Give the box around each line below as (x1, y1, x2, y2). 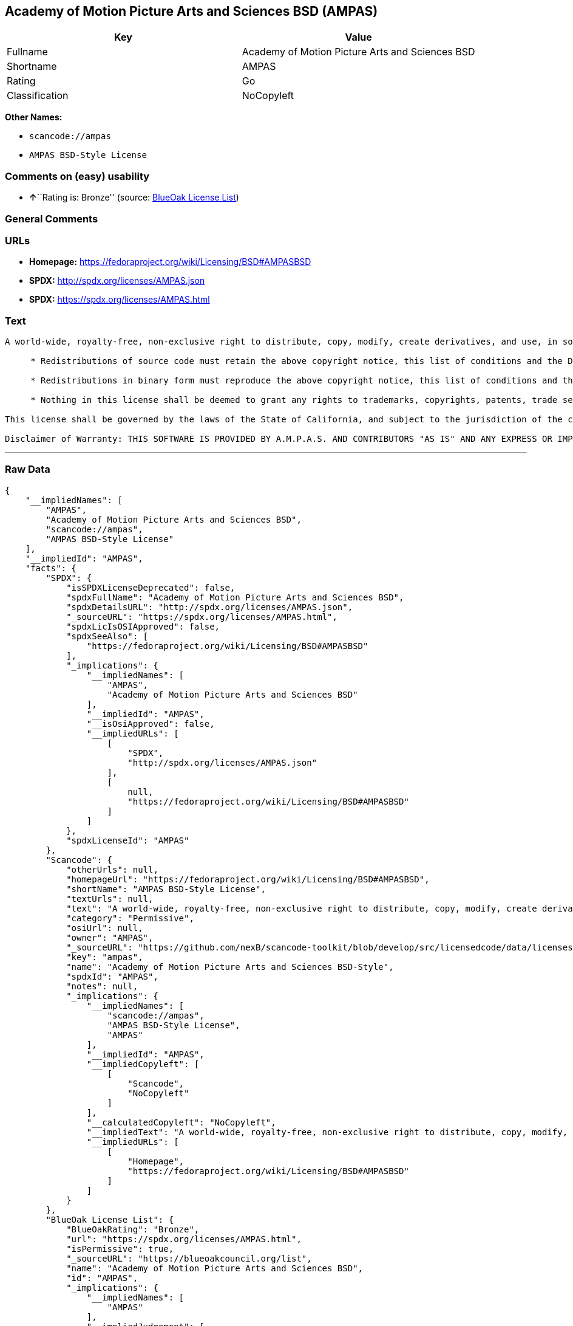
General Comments (5, 212, 98, 225)
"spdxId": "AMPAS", (66, 971, 158, 981)
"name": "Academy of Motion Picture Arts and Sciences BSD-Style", (66, 961, 394, 972)
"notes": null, (66, 981, 138, 991)
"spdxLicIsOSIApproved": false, (66, 621, 220, 631)
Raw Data (5, 463, 50, 476)
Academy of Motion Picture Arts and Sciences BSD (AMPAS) (5, 4, 378, 19)
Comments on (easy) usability (5, 170, 150, 182)
